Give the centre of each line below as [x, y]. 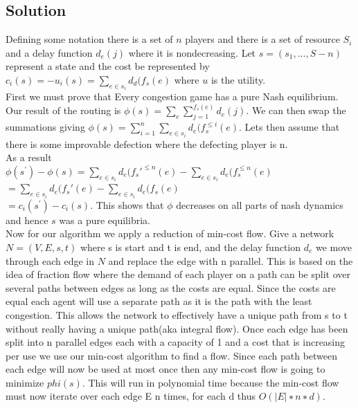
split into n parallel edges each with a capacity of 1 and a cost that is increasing [176, 342]
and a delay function [49, 52]
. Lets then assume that [289, 127]
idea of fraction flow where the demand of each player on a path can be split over [178, 274]
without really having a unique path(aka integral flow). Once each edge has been [177, 328]
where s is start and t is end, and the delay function [190, 247]
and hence [27, 220]
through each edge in [50, 260]
